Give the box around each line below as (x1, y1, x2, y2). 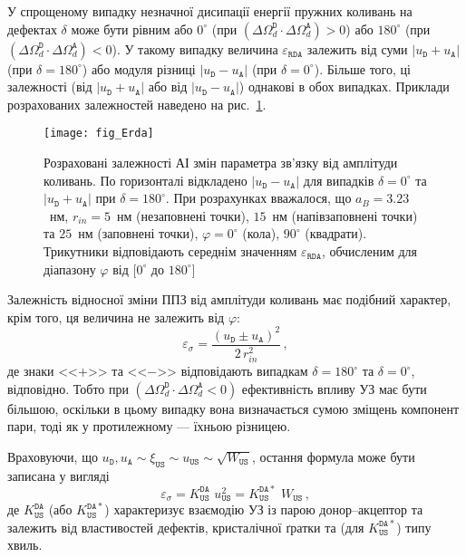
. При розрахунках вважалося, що (165, 188, 352, 207)
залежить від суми (306, 39, 408, 58)
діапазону (44, 259, 96, 278)
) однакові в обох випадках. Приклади (238, 77, 450, 96)
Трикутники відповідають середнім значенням (44, 242, 297, 260)
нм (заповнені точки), (78, 224, 199, 243)
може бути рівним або (71, 19, 193, 38)
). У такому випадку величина (112, 39, 278, 58)
